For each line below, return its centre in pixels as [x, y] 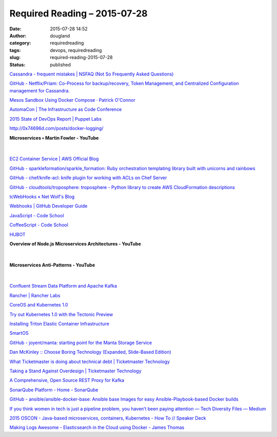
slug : [15, 58]
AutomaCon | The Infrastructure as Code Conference [66, 109]
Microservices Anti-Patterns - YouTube [52, 265]
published [61, 65]
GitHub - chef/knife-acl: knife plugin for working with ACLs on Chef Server [88, 178]
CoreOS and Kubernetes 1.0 [39, 305]
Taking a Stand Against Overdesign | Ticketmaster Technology [76, 371]
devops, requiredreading [76, 50]
